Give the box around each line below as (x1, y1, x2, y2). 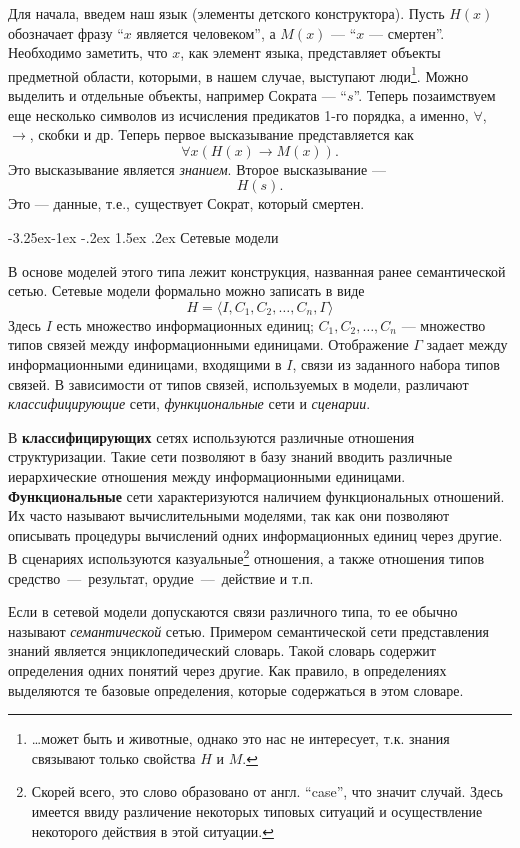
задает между (426, 334, 508, 355)
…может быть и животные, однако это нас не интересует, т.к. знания (31, 728, 450, 749)
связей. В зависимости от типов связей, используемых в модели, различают (8, 373, 469, 394)
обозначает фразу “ (8, 22, 124, 43)
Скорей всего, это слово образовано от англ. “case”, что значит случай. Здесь (31, 781, 503, 802)
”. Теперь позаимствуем (353, 85, 496, 106)
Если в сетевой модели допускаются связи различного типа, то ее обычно (8, 601, 458, 622)
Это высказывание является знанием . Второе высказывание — (8, 158, 386, 179)
